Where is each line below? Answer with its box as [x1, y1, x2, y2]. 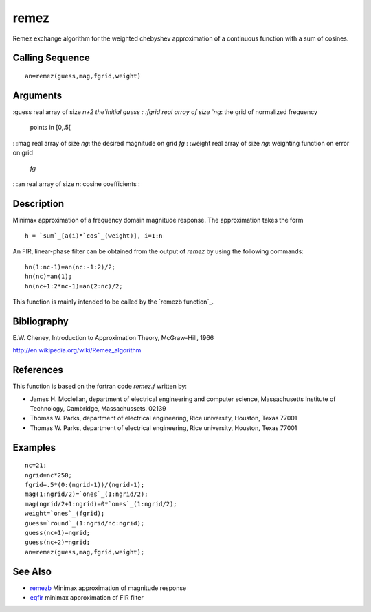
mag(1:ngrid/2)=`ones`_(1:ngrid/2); [25, 490, 148, 498]
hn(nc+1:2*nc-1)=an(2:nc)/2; [25, 282, 123, 290]
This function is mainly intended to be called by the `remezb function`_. [12, 297, 214, 306]
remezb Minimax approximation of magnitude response [30, 584, 187, 592]
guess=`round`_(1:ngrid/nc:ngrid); [25, 519, 145, 527]
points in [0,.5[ [30, 124, 71, 132]
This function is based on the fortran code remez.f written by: [12, 382, 187, 391]
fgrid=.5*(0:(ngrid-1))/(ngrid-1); [25, 481, 145, 489]
